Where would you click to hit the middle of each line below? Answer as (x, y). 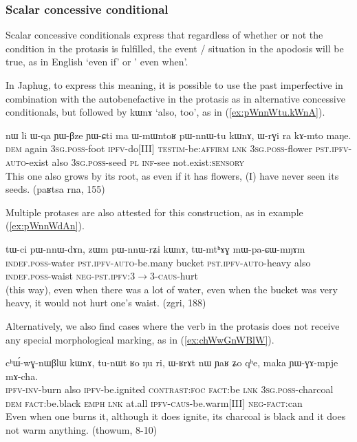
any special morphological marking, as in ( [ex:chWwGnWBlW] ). (140, 339)
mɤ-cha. (22, 376)
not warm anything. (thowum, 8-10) (82, 430)
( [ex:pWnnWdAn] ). (45, 225)
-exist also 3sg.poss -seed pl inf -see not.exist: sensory (135, 161)
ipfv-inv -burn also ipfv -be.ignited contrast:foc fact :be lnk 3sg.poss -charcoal (170, 389)
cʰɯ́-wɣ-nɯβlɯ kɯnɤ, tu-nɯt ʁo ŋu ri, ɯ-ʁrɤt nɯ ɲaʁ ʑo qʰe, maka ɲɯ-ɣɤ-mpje (172, 362)
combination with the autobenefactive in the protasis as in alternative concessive (175, 98)
